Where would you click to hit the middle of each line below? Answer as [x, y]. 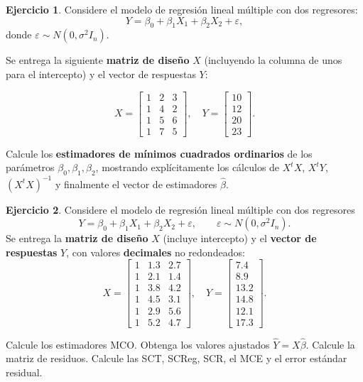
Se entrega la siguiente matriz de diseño [98, 60]
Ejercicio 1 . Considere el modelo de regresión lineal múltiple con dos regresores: [182, 9]
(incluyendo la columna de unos [273, 60]
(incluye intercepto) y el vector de [240, 238]
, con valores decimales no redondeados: [156, 252]
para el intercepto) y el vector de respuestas [101, 73]
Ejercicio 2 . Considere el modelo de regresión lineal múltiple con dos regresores [180, 209]
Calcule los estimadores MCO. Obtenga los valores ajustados [138, 344]
